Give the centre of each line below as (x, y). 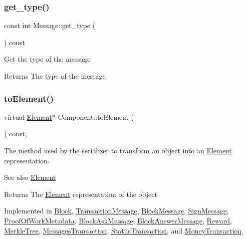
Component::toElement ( (96, 116)
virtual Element (28, 116)
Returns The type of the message (55, 76)
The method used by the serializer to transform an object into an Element (118, 150)
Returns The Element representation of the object (81, 194)
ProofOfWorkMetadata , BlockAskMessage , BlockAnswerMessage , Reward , (118, 220)
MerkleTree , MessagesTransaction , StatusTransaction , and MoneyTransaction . (124, 230)
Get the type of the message (47, 59)
